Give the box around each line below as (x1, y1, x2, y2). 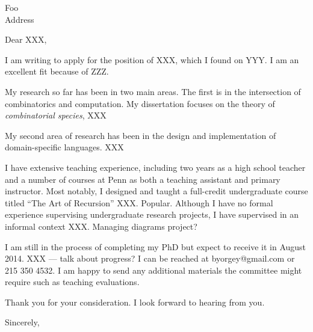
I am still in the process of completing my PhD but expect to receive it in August (5, 240, 306, 253)
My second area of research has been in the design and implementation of (5, 129, 276, 141)
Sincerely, (5, 316, 40, 328)
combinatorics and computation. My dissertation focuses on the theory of (5, 97, 275, 109)
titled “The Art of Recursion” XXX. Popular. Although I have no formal (5, 196, 273, 209)
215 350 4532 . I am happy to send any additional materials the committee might (5, 263, 302, 276)
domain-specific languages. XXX (5, 141, 124, 153)
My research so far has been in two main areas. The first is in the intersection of (5, 85, 301, 97)
